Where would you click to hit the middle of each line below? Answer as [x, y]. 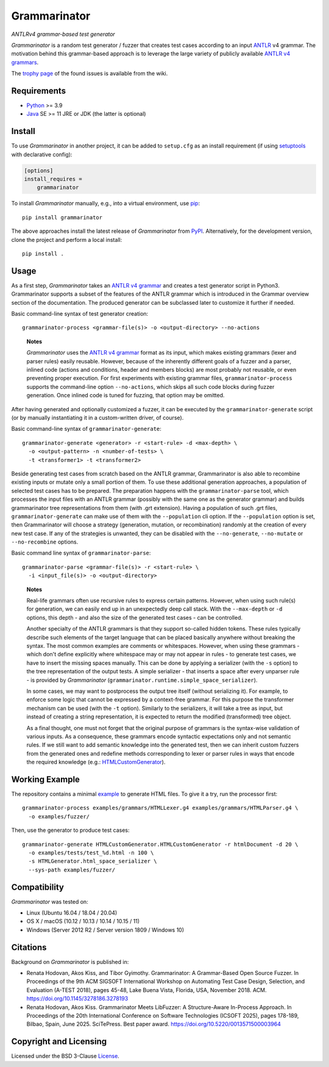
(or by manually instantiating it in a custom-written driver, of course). [97, 418]
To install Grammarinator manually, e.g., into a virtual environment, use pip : [106, 204]
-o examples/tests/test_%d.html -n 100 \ [91, 853]
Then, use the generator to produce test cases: [71, 830]
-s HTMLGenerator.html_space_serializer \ [93, 861]
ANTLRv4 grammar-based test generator [63, 34]
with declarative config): [42, 154]
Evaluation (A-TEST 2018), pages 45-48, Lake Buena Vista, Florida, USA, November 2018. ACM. [147, 990]
